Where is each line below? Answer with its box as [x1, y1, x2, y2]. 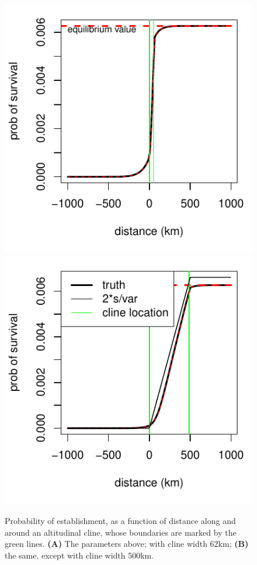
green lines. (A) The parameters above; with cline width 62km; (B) [5, 537, 249, 550]
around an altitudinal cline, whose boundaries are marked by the [5, 526, 237, 538]
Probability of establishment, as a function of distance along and [5, 515, 236, 527]
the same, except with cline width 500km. [5, 549, 154, 561]
